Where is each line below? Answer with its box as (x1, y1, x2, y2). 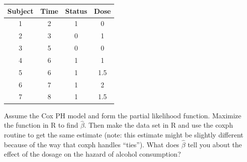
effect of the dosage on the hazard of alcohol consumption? (4, 149, 181, 159)
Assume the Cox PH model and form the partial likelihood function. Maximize (4, 110, 242, 120)
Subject (7, 5, 33, 16)
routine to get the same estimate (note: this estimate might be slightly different (4, 129, 244, 139)
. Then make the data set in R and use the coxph (84, 120, 233, 130)
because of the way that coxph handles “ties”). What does (4, 139, 180, 149)
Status (65, 5, 88, 16)
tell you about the (187, 139, 242, 149)
